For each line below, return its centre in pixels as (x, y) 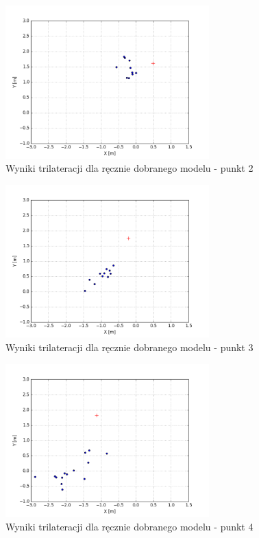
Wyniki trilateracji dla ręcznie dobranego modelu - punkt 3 (129, 347)
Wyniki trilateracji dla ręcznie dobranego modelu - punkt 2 (129, 168)
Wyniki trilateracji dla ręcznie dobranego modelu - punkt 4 (129, 526)
